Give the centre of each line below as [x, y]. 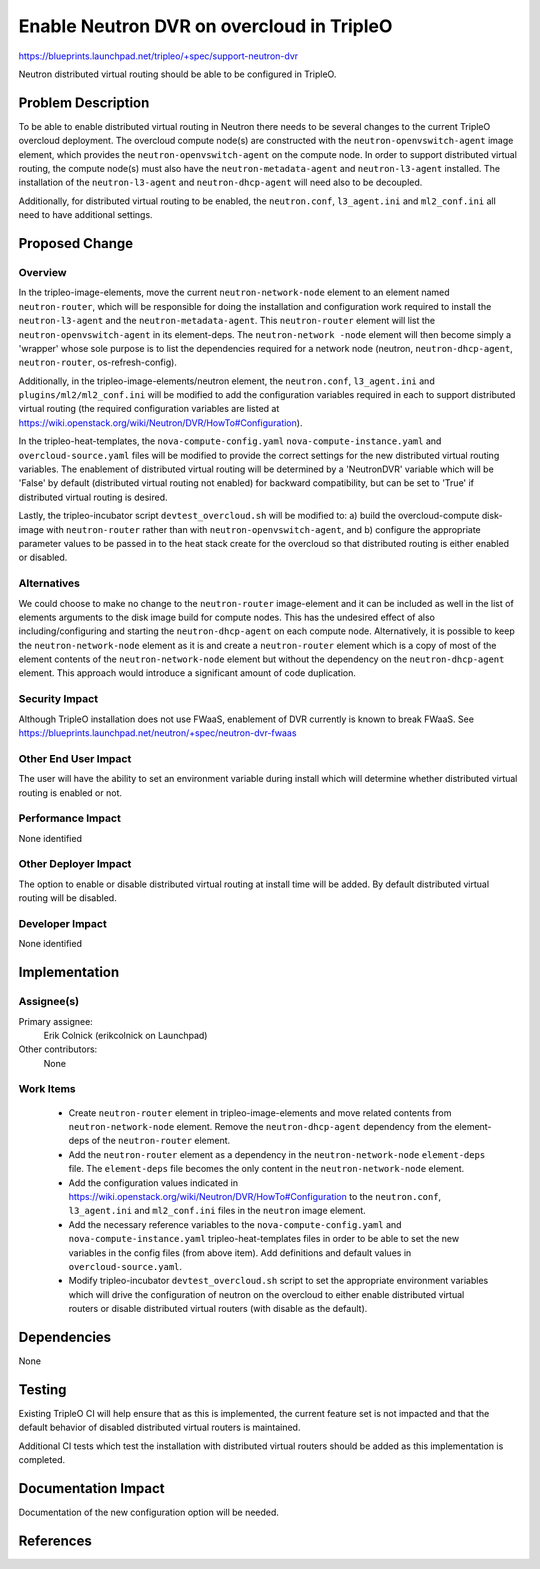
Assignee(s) [49, 1002]
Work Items [47, 1089]
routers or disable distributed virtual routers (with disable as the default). [218, 1309]
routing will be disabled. [67, 898]
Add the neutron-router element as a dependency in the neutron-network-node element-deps [277, 1154]
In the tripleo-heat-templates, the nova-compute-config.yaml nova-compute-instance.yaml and [230, 441]
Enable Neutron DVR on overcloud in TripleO [205, 26]
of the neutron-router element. [161, 1141]
